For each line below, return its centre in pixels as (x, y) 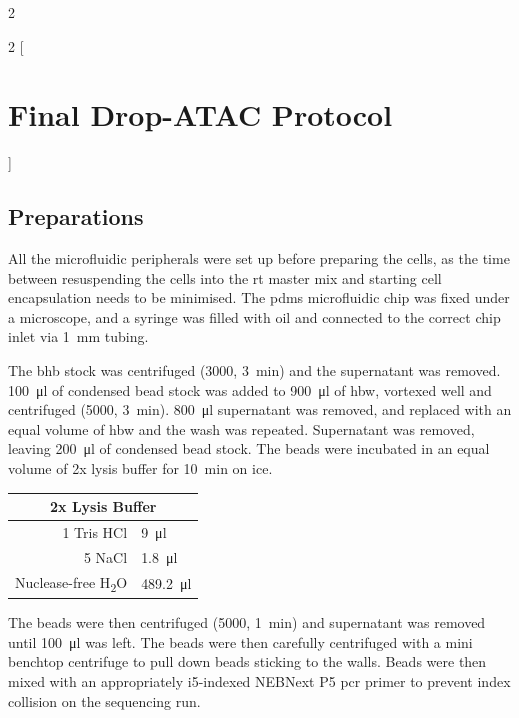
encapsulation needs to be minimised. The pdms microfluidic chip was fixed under (259, 297)
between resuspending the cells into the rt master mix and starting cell (225, 277)
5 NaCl (105, 556)
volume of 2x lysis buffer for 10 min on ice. (140, 468)
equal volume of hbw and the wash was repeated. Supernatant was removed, (241, 428)
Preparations (76, 216)
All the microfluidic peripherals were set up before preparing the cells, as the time (259, 258)
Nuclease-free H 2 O (71, 583)
